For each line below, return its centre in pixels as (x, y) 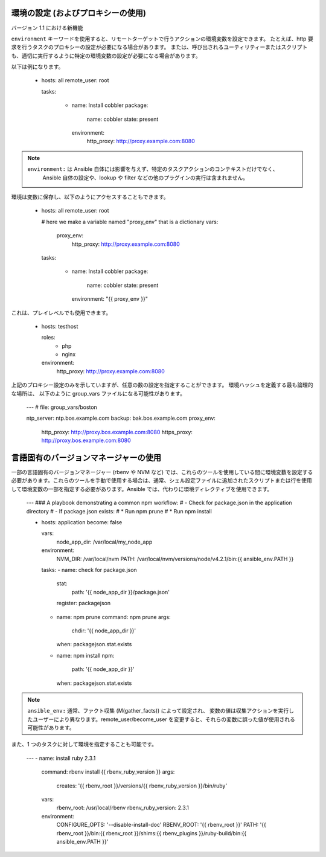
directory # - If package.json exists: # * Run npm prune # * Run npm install (119, 511)
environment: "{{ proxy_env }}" (110, 299)
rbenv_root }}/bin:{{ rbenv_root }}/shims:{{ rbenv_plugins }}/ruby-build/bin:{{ (152, 833)
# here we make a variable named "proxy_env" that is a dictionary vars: (130, 222)
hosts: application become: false (82, 522)
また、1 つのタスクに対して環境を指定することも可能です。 (84, 744)
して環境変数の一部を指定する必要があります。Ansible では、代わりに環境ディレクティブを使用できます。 (142, 489)
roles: (48, 338)
